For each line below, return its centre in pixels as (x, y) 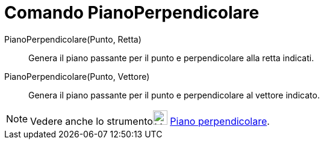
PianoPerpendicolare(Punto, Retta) (73, 39)
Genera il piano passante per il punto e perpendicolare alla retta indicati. (171, 58)
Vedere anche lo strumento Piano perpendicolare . (150, 121)
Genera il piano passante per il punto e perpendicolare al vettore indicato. (174, 95)
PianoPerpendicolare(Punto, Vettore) (77, 76)
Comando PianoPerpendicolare (132, 13)
